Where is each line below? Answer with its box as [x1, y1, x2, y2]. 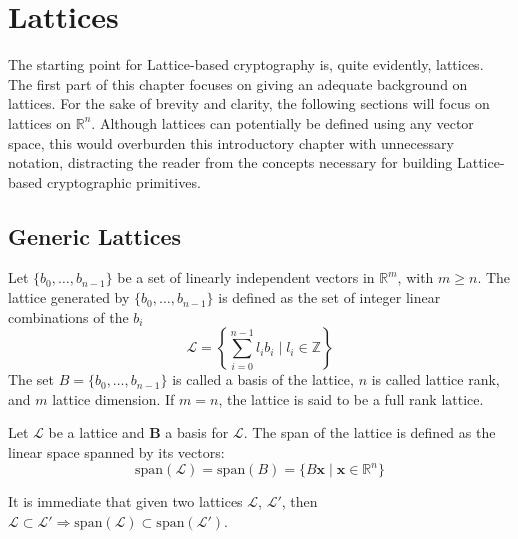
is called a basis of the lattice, [172, 369, 354, 390]
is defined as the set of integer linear [218, 287, 441, 308]
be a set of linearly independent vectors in [117, 267, 375, 288]
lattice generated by [8, 287, 130, 308]
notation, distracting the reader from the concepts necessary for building [8, 152, 453, 173]
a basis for [165, 422, 229, 443]
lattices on [8, 112, 72, 133]
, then [281, 491, 318, 512]
